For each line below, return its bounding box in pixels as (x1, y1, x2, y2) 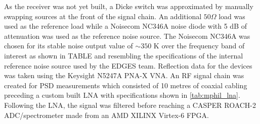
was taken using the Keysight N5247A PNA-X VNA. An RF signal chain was (4, 70, 244, 81)
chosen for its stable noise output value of (4, 40, 133, 51)
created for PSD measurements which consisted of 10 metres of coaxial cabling (4, 80, 247, 90)
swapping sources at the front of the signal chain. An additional (4, 11, 202, 21)
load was (219, 11, 245, 21)
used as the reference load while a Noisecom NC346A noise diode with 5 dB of (4, 21, 247, 31)
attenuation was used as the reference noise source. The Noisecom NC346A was (4, 30, 250, 41)
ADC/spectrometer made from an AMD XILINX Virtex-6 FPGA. (4, 109, 209, 120)
